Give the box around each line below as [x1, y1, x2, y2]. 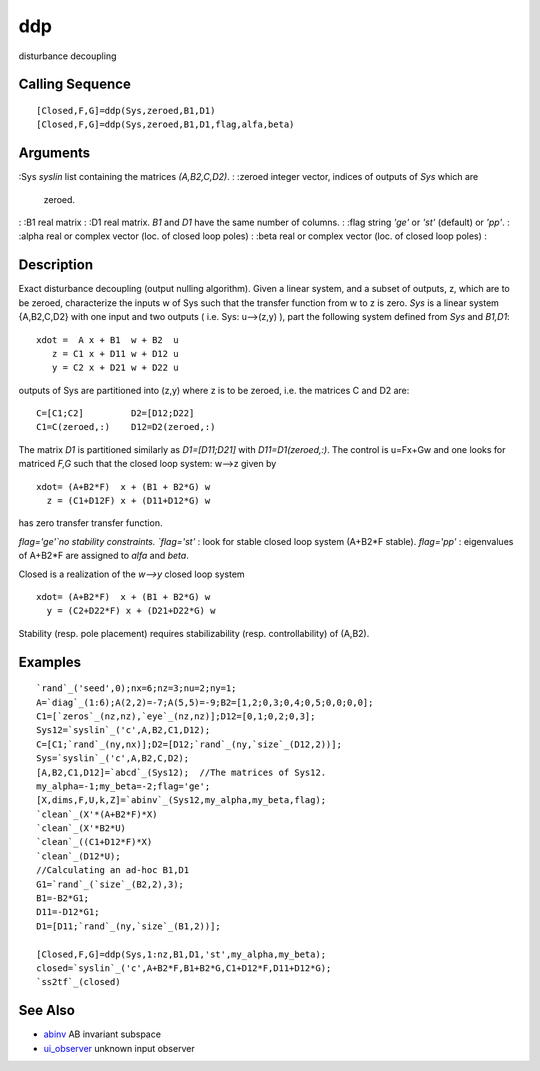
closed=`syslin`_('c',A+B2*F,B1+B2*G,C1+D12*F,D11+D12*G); [36, 962, 332, 974]
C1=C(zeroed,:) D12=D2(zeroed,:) [36, 421, 216, 433]
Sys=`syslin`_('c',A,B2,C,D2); [36, 753, 190, 764]
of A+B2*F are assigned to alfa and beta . [18, 550, 189, 562]
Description [18, 256, 94, 274]
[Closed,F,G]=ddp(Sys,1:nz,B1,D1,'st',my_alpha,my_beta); [36, 948, 327, 960]
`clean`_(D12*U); [36, 850, 121, 862]
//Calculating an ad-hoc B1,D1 [36, 865, 190, 876]
